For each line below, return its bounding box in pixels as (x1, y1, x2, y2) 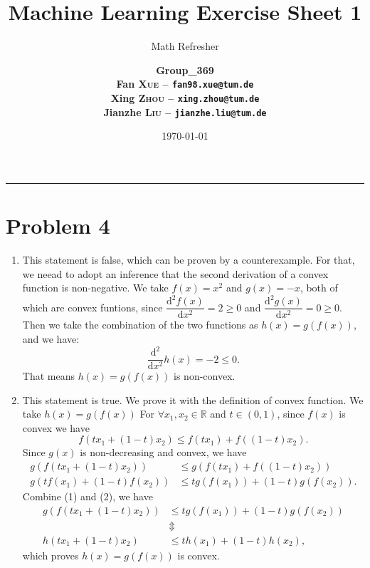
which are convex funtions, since (22, 299, 163, 314)
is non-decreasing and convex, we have (80, 445, 247, 460)
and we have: (22, 331, 80, 346)
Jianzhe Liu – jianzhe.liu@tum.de (103, 104, 267, 119)
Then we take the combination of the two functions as (22, 317, 258, 332)
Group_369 (156, 62, 214, 77)
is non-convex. (174, 368, 236, 383)
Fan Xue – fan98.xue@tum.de (116, 76, 254, 91)
